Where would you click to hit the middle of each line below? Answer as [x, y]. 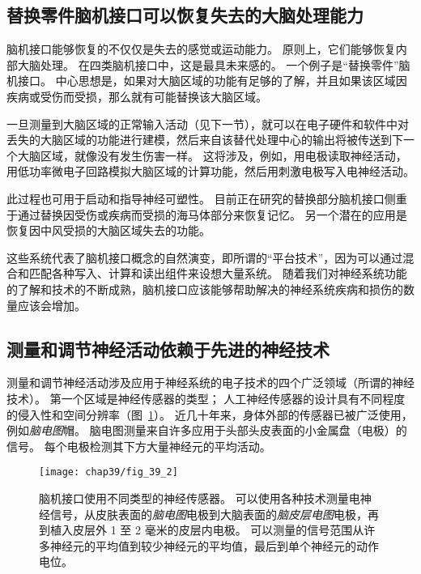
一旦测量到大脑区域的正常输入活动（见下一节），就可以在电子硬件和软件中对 [208, 123]
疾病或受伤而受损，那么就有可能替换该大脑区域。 [137, 96]
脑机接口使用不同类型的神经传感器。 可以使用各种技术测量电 [200, 497]
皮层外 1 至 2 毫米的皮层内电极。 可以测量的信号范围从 [218, 530]
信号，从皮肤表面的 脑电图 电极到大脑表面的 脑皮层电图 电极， [208, 514]
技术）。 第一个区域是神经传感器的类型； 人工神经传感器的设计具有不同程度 [206, 398]
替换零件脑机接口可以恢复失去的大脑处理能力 [185, 15]
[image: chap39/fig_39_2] [108, 472]
